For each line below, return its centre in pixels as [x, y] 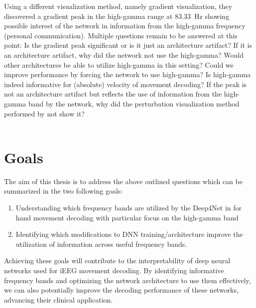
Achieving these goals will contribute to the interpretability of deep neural [117, 260]
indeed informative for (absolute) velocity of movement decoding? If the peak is [126, 84]
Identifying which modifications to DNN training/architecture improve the [129, 234]
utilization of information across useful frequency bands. [101, 244]
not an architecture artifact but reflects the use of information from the [113, 94]
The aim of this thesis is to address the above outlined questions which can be [123, 181]
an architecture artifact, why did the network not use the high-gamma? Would [124, 54]
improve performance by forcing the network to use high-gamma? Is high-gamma [128, 74]
